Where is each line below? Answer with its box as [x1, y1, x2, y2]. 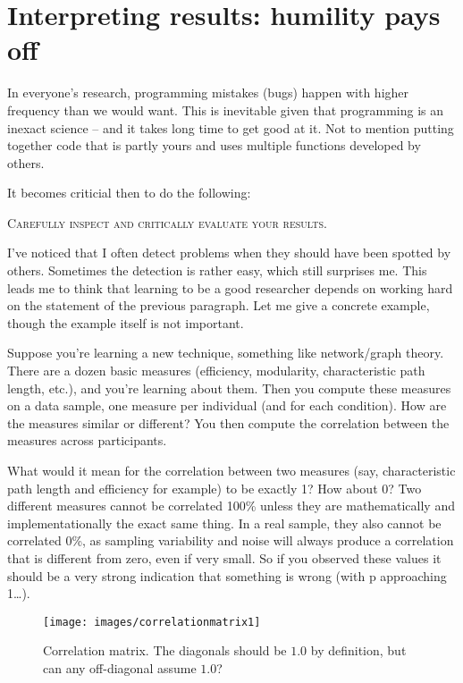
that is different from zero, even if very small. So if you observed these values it [7, 548, 442, 567]
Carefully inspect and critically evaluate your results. [7, 213, 327, 232]
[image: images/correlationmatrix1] [43, 615, 261, 628]
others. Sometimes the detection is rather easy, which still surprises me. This [7, 261, 427, 280]
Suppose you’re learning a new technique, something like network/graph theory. [7, 343, 444, 362]
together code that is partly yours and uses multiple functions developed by [7, 136, 421, 155]
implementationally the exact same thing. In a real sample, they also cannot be [7, 513, 442, 532]
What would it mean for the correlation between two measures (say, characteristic [7, 461, 456, 479]
